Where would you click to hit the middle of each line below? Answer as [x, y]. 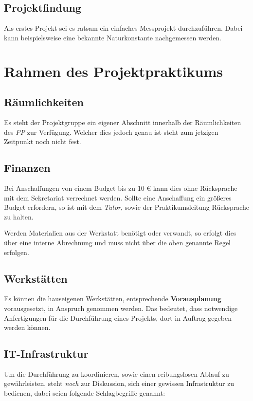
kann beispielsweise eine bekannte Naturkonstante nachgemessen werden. [113, 37]
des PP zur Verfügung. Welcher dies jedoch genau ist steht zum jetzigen [111, 132]
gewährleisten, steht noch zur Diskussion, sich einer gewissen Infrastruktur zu [119, 383]
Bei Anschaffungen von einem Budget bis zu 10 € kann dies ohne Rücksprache [121, 188]
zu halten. [19, 216]
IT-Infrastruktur [46, 354]
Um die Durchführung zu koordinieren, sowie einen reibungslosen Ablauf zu [117, 374]
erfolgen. [17, 252]
